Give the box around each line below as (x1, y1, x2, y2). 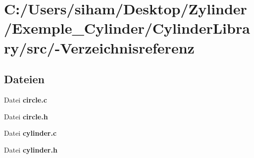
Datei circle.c (4, 94, 47, 105)
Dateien (4, 71, 45, 87)
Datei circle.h (4, 111, 48, 121)
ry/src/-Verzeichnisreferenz (4, 37, 195, 57)
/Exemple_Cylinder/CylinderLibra (4, 18, 250, 38)
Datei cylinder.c (4, 128, 57, 138)
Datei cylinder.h (4, 144, 57, 155)
